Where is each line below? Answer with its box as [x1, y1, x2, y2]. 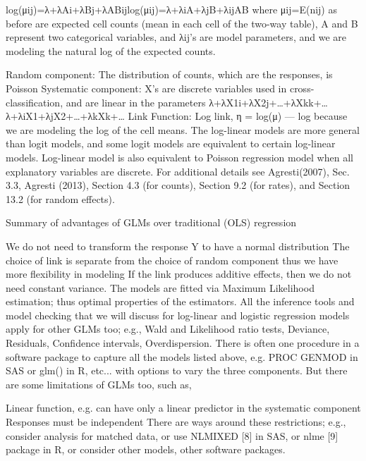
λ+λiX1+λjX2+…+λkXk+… [6, 109, 125, 123]
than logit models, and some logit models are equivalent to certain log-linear [6, 136, 336, 151]
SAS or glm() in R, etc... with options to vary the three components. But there [6, 363, 348, 378]
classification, [6, 94, 63, 109]
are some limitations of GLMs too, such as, [6, 376, 192, 391]
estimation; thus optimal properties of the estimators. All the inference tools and [6, 294, 355, 309]
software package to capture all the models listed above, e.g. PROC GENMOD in [6, 349, 358, 364]
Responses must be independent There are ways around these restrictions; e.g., [6, 414, 346, 429]
